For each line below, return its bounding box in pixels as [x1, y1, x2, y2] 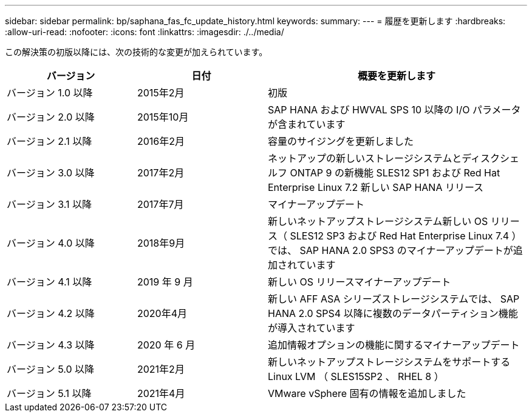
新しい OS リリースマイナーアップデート [268, 276, 451, 288]
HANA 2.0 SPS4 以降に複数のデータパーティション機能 [268, 307, 518, 319]
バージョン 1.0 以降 [7, 87, 93, 99]
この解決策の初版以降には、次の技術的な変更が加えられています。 [5, 47, 268, 57]
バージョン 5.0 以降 [7, 363, 95, 375]
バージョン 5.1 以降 [7, 387, 92, 399]
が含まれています [268, 118, 346, 130]
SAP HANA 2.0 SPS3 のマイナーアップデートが [299, 244, 513, 256]
